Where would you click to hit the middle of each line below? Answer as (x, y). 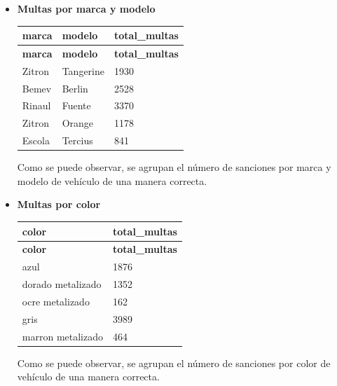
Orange (78, 123)
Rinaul (36, 105)
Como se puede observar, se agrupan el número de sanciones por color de (174, 363)
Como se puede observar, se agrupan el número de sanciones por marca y (174, 167)
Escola (36, 140)
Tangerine (83, 70)
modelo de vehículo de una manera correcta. (112, 180)
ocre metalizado (56, 301)
